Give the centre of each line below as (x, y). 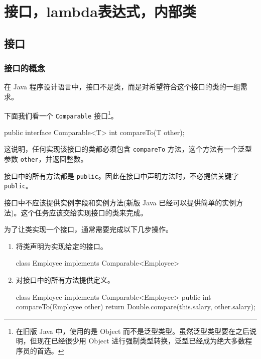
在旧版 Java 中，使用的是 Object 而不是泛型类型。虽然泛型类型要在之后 (133, 331)
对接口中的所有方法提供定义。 (65, 280)
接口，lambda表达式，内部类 (100, 11)
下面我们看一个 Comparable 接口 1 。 (61, 114)
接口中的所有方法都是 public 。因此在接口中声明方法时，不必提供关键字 (121, 175)
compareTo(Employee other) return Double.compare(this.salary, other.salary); (136, 307)
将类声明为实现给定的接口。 (61, 246)
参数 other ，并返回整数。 (46, 159)
